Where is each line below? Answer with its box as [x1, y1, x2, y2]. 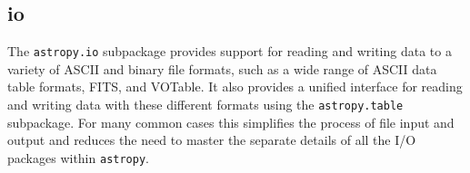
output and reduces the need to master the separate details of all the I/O [7, 130, 416, 149]
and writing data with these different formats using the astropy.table [7, 95, 404, 114]
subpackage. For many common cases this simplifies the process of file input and [7, 112, 455, 131]
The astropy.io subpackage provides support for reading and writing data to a [7, 42, 452, 61]
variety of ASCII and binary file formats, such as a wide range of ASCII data [7, 59, 437, 78]
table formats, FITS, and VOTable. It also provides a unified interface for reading [7, 77, 463, 96]
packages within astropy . [7, 148, 149, 167]
